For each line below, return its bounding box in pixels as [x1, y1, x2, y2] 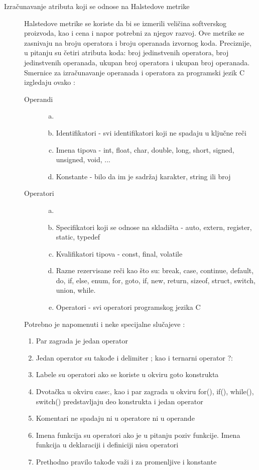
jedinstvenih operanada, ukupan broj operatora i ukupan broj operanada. [24, 57, 250, 67]
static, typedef [56, 231, 100, 242]
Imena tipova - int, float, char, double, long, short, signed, [56, 144, 234, 155]
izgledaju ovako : [24, 77, 75, 87]
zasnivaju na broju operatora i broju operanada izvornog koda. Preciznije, [24, 37, 251, 48]
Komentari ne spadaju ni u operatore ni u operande [36, 413, 195, 423]
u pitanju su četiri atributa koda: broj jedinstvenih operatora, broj [24, 47, 229, 58]
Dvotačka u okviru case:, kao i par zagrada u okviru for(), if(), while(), [36, 386, 254, 397]
